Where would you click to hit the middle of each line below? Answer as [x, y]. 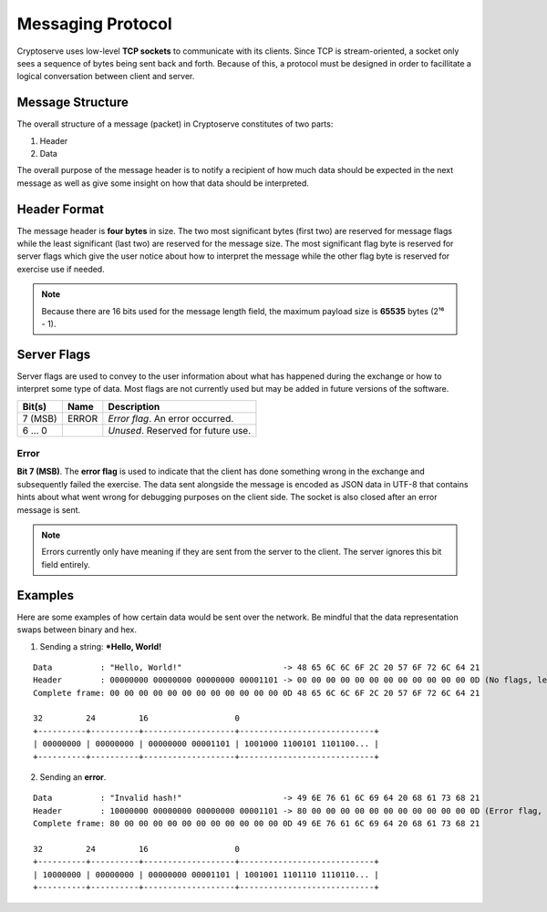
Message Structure [73, 102]
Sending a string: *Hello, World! [101, 646]
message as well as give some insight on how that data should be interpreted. [163, 183]
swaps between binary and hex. [77, 630]
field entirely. [66, 564]
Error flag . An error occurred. [171, 418]
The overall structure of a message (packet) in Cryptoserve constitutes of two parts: [175, 124]
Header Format [61, 209]
